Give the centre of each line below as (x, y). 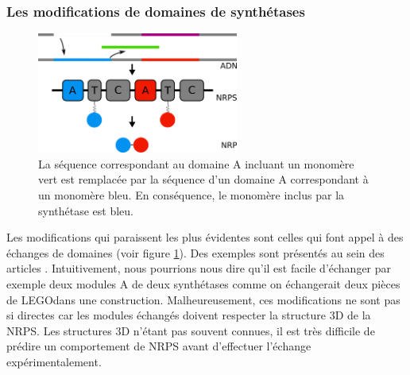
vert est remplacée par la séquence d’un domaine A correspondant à (203, 179)
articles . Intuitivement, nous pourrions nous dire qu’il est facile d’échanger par (199, 268)
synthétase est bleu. (86, 210)
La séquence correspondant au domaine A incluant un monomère (196, 163)
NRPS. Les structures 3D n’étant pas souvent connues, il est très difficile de (191, 330)
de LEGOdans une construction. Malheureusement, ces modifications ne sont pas (203, 299)
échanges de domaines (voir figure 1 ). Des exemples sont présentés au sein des (195, 252)
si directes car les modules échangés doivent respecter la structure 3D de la (189, 315)
